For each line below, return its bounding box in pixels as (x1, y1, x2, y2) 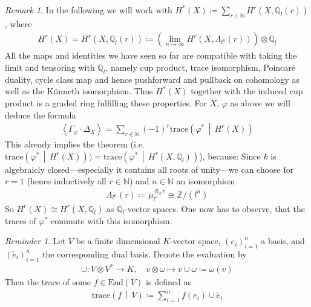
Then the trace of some (5, 276, 91, 288)
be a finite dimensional (76, 234, 160, 247)
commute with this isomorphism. (51, 214, 172, 227)
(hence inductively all (27, 175, 106, 187)
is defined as (146, 276, 191, 288)
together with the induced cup (191, 85, 303, 97)
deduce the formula (5, 108, 76, 121)
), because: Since (199, 149, 261, 162)
